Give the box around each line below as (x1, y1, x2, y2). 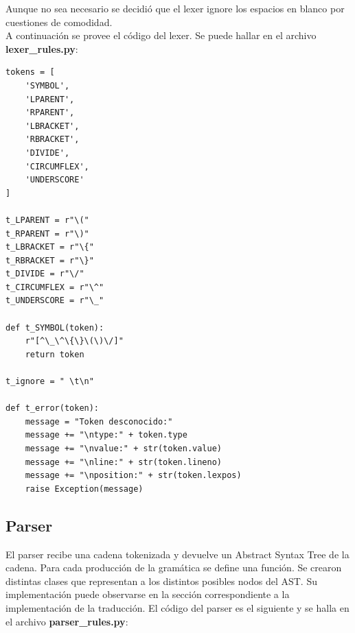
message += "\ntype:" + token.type (25, 430, 187, 440)
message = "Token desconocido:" (25, 416, 173, 427)
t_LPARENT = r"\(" (5, 215, 89, 225)
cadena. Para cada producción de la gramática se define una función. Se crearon (5, 560, 342, 575)
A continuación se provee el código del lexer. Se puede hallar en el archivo (5, 28, 317, 43)
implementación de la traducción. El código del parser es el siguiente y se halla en (5, 600, 350, 614)
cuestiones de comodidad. (5, 14, 113, 29)
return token (25, 349, 84, 359)
